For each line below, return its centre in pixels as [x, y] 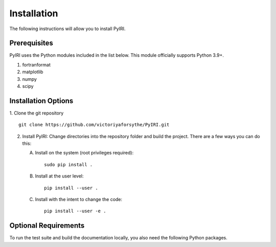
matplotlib [33, 72]
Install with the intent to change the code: [79, 199]
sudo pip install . [68, 164]
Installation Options [41, 100]
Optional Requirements [47, 226]
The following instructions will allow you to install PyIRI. [67, 29]
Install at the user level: [59, 176]
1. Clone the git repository [37, 113]
